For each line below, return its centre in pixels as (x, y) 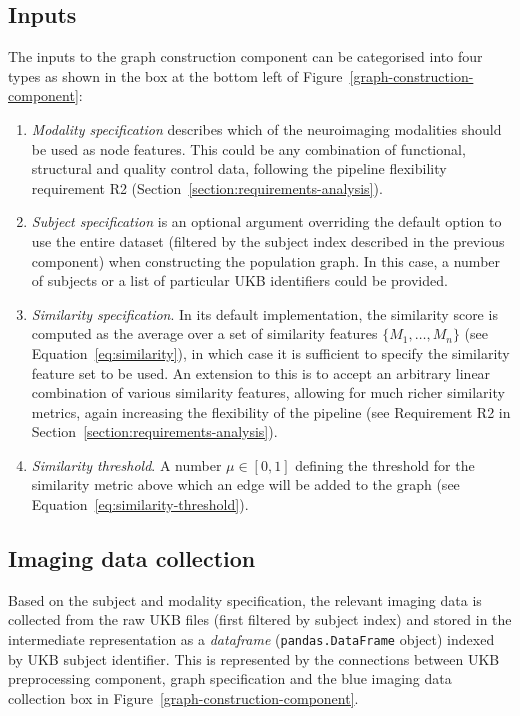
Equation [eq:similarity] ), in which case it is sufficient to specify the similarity (270, 352)
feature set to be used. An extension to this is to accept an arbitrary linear (261, 372)
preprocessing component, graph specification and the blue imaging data (230, 678)
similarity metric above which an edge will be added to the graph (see (245, 484)
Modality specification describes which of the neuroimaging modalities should (266, 128)
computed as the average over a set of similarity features (204, 333)
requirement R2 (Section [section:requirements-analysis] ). (207, 187)
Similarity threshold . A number (126, 464)
